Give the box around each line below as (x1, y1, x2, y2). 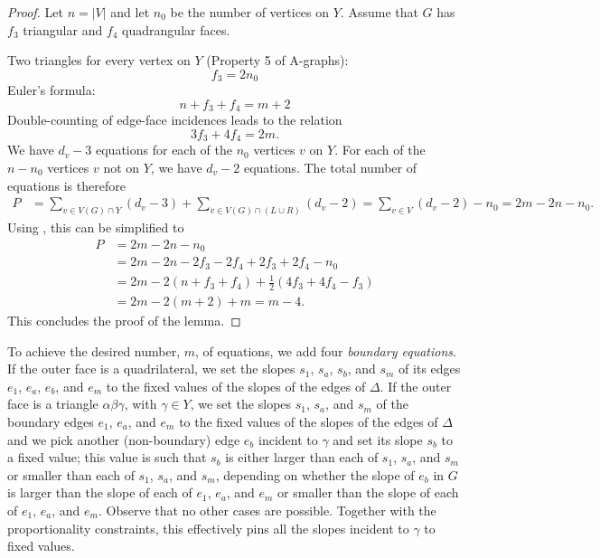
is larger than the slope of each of (7, 483, 192, 502)
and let (110, 3, 150, 21)
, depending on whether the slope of (215, 465, 415, 484)
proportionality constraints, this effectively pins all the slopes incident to (7, 518, 409, 537)
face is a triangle (7, 394, 98, 413)
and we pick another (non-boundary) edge (7, 430, 240, 449)
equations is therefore (7, 175, 126, 194)
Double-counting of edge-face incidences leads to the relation (7, 110, 342, 129)
